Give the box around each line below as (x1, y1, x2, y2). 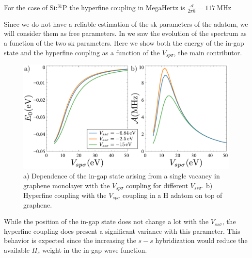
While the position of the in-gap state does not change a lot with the (4, 216, 209, 226)
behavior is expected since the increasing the (4, 235, 136, 245)
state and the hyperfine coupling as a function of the (4, 47, 160, 57)
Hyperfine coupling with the (23, 190, 107, 200)
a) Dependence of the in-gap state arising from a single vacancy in (23, 170, 220, 180)
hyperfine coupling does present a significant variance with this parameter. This (4, 226, 240, 236)
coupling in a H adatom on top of (123, 190, 222, 200)
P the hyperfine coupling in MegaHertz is (62, 2, 185, 12)
